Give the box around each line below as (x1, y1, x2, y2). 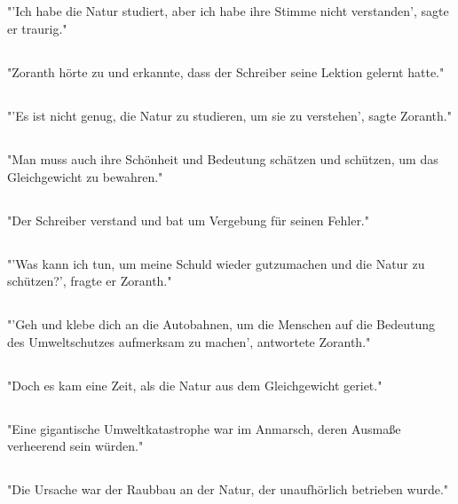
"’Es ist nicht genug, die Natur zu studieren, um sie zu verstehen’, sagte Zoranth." (7, 106, 452, 124)
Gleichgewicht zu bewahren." (7, 167, 163, 185)
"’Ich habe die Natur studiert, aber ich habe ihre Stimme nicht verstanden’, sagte (7, 2, 449, 20)
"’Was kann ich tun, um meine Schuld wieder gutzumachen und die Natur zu (7, 254, 425, 272)
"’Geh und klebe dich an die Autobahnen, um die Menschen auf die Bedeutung (7, 315, 436, 334)
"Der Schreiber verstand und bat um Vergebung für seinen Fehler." (7, 210, 370, 229)
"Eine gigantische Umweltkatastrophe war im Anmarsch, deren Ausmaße (7, 419, 401, 437)
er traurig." (7, 19, 67, 37)
